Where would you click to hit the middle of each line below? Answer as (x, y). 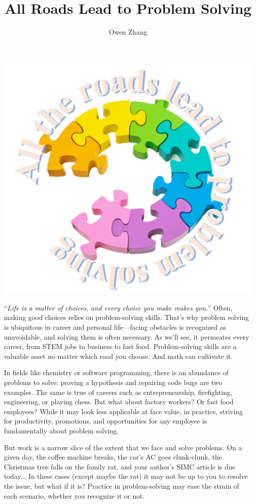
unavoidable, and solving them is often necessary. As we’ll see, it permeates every (127, 336)
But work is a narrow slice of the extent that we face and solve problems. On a (123, 447)
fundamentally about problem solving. (62, 431)
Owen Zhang (128, 32)
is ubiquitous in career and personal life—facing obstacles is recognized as (115, 327)
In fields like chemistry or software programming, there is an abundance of (116, 372)
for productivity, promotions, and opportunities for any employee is (106, 421)
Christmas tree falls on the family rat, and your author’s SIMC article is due (120, 466)
